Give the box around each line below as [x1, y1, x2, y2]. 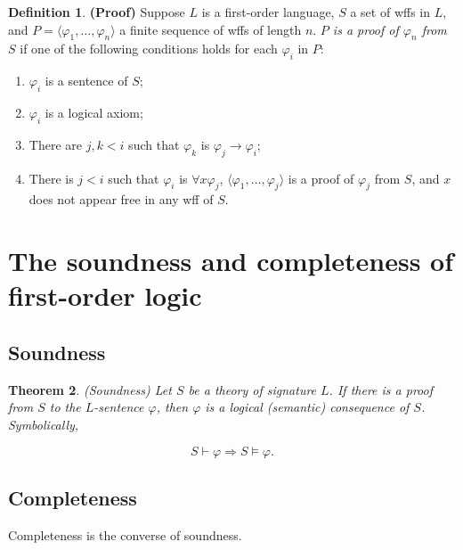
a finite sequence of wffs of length [119, 20, 302, 38]
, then [156, 398, 189, 416]
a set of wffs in [350, 3, 430, 21]
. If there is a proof [329, 380, 433, 398]
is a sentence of [45, 71, 128, 90]
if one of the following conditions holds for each [20, 39, 278, 58]
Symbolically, [8, 415, 79, 433]
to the [49, 398, 81, 416]
